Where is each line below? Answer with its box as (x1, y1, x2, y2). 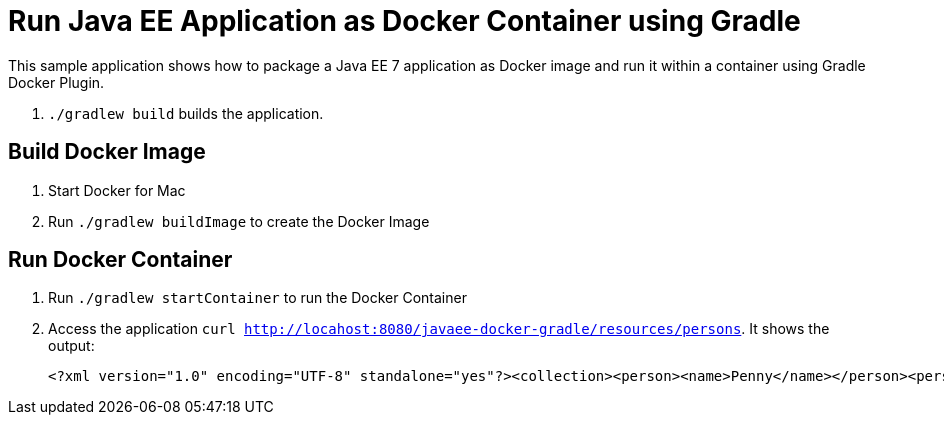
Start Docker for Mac (48, 181, 186, 199)
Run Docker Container (8, 247, 233, 273)
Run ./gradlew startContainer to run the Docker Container (48, 289, 467, 307)
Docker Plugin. (8, 73, 105, 91)
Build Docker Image (8, 139, 206, 165)
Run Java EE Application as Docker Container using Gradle (8, 4, 801, 38)
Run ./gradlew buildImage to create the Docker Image (48, 212, 430, 230)
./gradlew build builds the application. (48, 104, 324, 122)
